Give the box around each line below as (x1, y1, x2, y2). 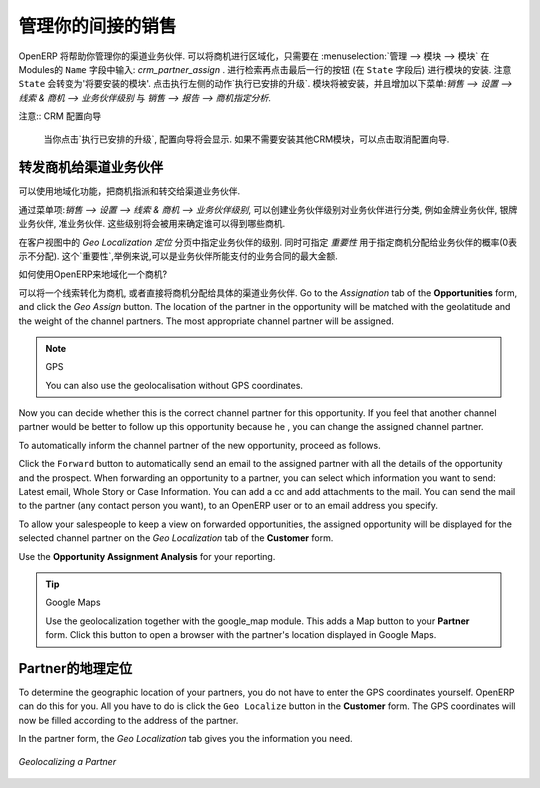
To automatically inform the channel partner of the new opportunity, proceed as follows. (18, 439, 381, 451)
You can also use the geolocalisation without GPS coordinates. (45, 379, 304, 391)
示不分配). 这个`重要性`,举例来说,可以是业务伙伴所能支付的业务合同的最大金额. (18, 250, 339, 262)
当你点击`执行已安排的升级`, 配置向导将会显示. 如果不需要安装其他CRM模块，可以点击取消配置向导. (43, 133, 450, 145)
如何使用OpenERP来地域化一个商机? (18, 268, 168, 280)
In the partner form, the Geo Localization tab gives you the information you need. (18, 733, 354, 745)
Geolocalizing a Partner (18, 755, 117, 767)
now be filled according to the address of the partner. (18, 714, 239, 726)
